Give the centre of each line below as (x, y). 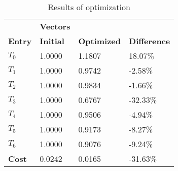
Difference (150, 41)
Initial (52, 41)
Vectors (55, 26)
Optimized (100, 41)
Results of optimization (89, 7)
